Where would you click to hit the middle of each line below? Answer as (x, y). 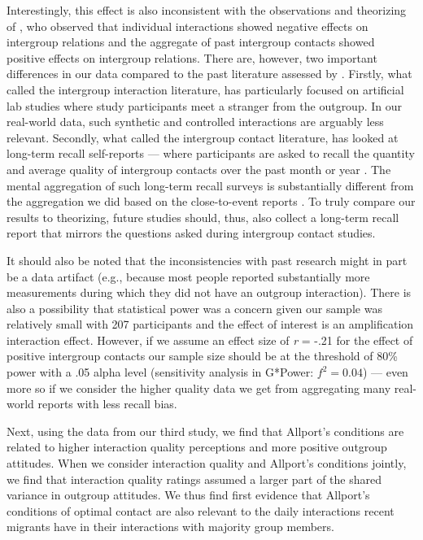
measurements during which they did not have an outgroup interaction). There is (209, 292)
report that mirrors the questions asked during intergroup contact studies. (191, 233)
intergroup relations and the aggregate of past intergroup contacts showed (191, 42)
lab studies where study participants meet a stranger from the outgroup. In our (205, 105)
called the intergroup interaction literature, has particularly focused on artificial (205, 89)
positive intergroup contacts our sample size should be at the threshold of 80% (202, 356)
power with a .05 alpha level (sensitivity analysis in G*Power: (160, 372)
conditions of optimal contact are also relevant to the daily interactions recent (201, 510)
